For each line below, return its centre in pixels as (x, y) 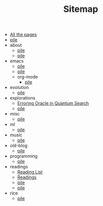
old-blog (19, 146)
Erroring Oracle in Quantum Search (53, 103)
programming (24, 156)
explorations (23, 98)
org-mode (27, 77)
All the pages (23, 35)
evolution (19, 88)
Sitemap (81, 9)
